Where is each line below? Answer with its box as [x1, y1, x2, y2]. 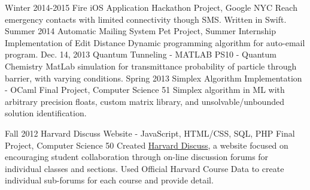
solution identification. [5, 107, 87, 119]
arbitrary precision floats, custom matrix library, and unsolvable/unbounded [5, 95, 284, 107]
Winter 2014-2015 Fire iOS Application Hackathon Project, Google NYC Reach [5, 1, 297, 13]
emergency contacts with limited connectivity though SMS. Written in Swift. [5, 13, 287, 25]
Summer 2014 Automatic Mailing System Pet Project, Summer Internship [5, 25, 276, 37]
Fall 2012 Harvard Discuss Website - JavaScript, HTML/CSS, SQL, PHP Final [5, 126, 295, 139]
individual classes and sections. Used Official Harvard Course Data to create [5, 162, 284, 174]
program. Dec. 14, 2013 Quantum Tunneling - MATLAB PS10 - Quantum [5, 48, 276, 61]
